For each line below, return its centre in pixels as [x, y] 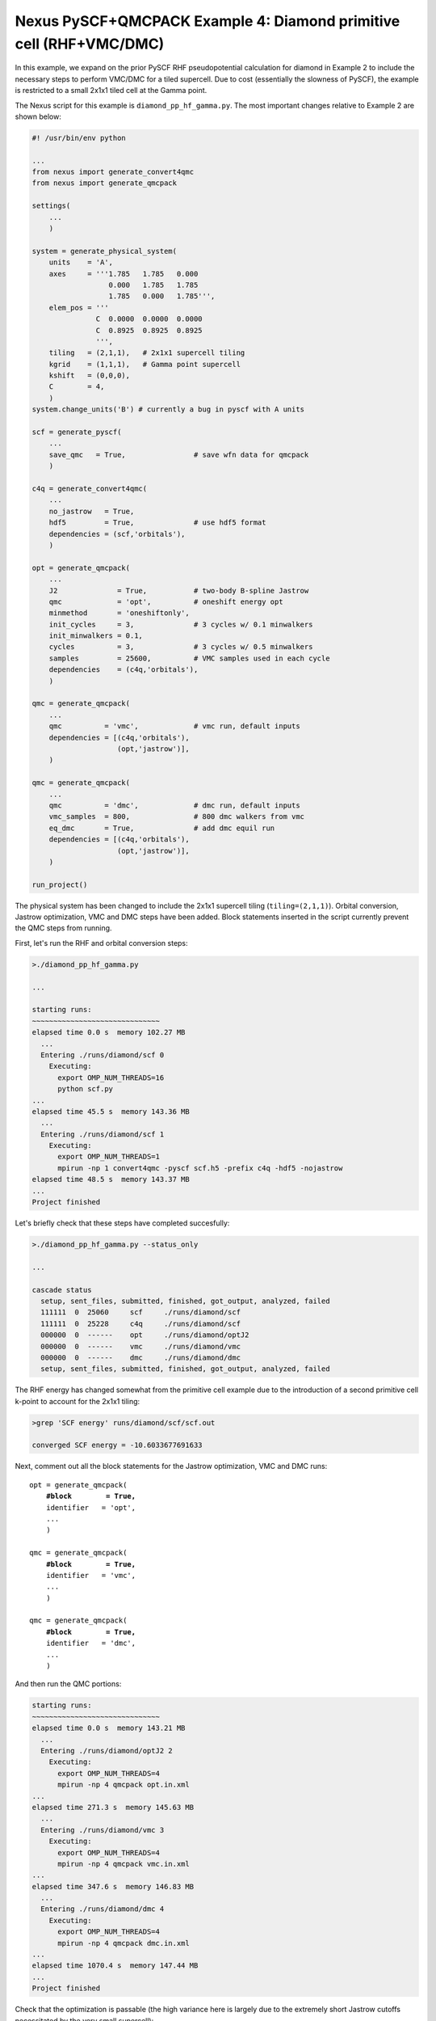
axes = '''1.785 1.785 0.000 [124, 274]
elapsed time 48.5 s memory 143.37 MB [111, 1179]
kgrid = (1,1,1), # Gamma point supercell [145, 364]
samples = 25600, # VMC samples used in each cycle [189, 658]
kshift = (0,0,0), [90, 376]
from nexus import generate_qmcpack [105, 183]
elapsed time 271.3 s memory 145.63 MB [113, 1807]
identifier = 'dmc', [91, 1643]
